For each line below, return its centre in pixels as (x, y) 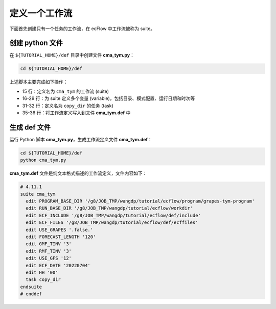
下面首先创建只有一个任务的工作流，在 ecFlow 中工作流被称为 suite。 (82, 29)
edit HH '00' (42, 272)
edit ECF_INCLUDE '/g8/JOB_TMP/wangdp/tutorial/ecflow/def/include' (113, 215)
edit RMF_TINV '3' (49, 251)
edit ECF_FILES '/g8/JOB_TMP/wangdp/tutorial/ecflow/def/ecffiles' (112, 223)
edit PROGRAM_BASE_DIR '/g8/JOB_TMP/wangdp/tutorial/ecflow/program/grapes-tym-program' (140, 201)
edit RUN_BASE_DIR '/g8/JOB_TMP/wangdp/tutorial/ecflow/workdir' (109, 208)
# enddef (31, 294)
